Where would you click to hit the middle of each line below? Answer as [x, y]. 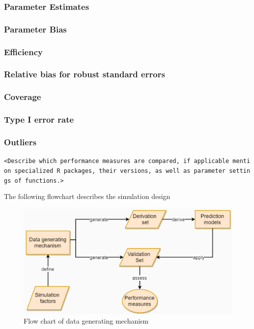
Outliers [20, 142]
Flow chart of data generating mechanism [86, 321]
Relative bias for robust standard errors [85, 74]
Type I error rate [39, 119]
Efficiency [23, 51]
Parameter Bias [35, 29]
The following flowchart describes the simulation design [87, 196]
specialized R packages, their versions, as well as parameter [120, 171]
